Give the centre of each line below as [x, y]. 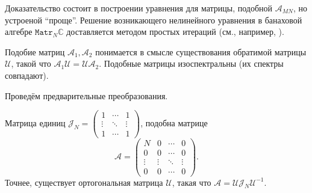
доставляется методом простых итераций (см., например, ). [175, 32]
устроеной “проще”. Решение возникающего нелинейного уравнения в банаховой [154, 20]
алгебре [19, 32]
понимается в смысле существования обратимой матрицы [201, 51]
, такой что [31, 63]
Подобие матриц [35, 51]
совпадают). [27, 75]
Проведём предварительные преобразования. [86, 95]
